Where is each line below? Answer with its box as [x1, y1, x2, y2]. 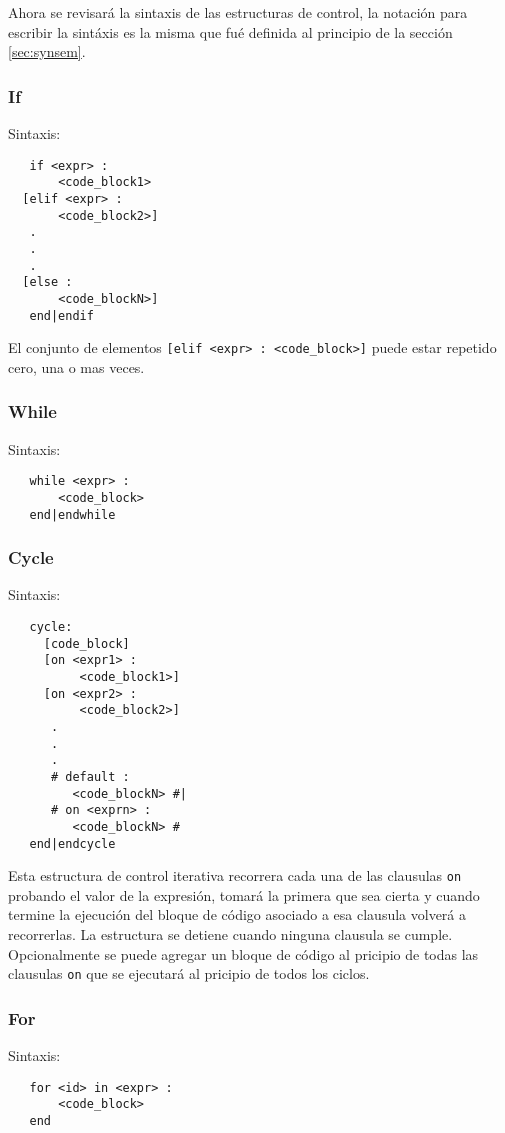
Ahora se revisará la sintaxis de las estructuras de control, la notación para [8, 2, 468, 22]
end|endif [29, 308, 94, 323]
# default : [50, 769, 130, 784]
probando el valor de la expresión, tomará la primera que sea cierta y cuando [8, 884, 480, 905]
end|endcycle [29, 836, 116, 851]
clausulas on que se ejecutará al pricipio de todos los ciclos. [8, 963, 370, 984]
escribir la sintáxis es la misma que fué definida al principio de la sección [8, 21, 453, 42]
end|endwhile [29, 507, 116, 522]
